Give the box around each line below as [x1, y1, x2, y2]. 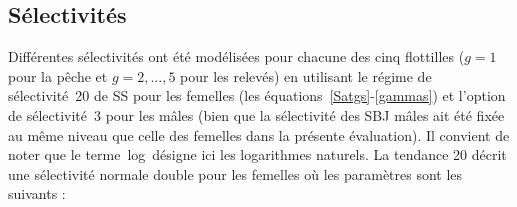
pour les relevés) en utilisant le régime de [180, 65, 432, 86]
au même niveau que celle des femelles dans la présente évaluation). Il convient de [8, 124, 510, 145]
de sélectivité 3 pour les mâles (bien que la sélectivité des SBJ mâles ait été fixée [8, 104, 505, 125]
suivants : [8, 183, 66, 204]
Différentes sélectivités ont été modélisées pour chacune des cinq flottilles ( [8, 46, 465, 67]
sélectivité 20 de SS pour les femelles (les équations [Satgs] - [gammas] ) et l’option [8, 85, 506, 106]
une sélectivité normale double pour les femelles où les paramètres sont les [8, 163, 463, 184]
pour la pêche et [8, 65, 108, 86]
